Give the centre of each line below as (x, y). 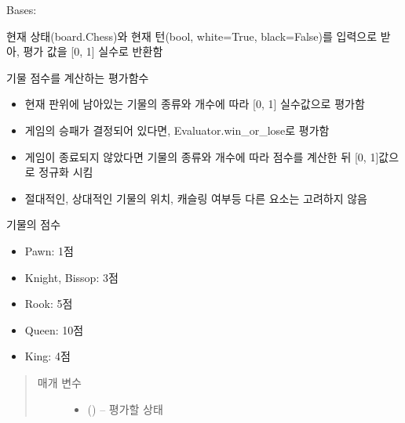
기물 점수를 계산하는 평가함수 (78, 77)
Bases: (22, 9)
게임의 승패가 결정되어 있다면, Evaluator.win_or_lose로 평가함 (177, 130)
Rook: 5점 (49, 304)
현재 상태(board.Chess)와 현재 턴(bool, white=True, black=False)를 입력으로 (192, 36)
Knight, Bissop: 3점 (71, 277)
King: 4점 (47, 356)
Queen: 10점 (54, 329)
